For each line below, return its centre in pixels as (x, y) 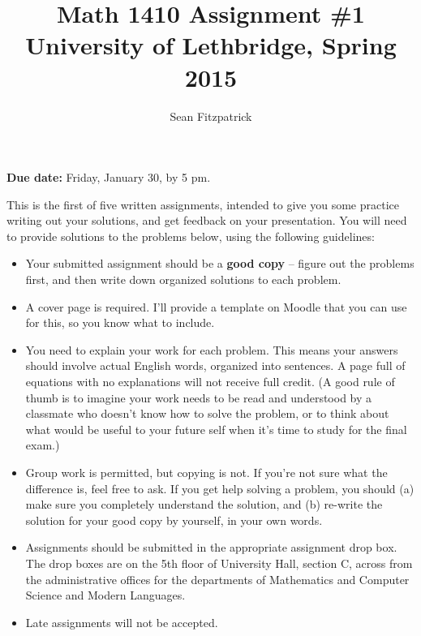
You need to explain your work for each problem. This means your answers (212, 349)
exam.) (43, 445)
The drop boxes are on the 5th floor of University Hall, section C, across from (219, 563)
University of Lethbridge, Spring (211, 45)
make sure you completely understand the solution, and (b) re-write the (204, 504)
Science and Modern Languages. (105, 595)
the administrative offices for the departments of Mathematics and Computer (217, 579)
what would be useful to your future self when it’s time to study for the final (216, 429)
